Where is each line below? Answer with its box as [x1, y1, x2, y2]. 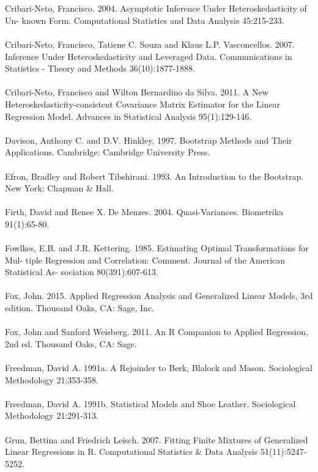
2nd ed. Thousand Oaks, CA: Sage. [5, 337, 137, 350]
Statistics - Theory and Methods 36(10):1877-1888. [5, 62, 195, 75]
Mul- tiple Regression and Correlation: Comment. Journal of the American [5, 253, 286, 266]
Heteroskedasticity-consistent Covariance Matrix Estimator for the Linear [5, 97, 281, 110]
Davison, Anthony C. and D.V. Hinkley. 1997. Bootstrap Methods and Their [5, 133, 292, 146]
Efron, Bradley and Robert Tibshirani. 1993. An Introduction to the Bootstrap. [5, 169, 304, 182]
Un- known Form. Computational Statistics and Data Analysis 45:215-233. [5, 13, 284, 26]
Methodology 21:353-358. [5, 373, 98, 386]
